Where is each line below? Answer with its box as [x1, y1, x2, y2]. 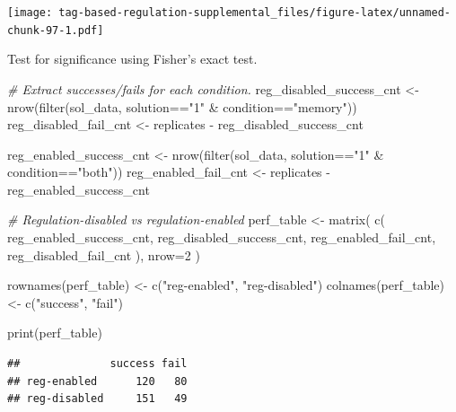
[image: [7, 6, 53, 19]
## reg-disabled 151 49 [7, 392, 188, 406]
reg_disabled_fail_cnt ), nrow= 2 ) [7, 245, 200, 264]
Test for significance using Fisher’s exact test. [7, 49, 258, 68]
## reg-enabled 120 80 [7, 374, 188, 388]
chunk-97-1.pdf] [7, 23, 104, 37]
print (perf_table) [7, 323, 102, 342]
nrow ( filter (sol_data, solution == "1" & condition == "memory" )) [7, 97, 357, 116]
